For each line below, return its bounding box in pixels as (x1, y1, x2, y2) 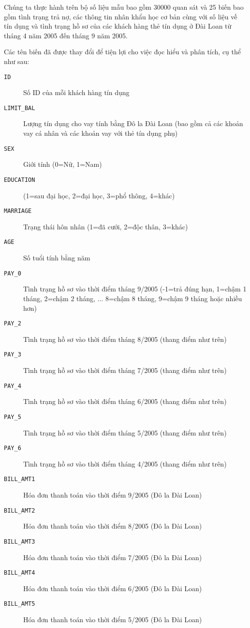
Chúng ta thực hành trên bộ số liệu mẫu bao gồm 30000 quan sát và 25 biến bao (4, 2, 244, 12)
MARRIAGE (4, 208, 32, 215)
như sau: (4, 56, 29, 66)
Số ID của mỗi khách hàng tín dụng (23, 87, 130, 97)
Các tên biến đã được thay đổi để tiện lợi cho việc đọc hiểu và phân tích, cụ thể (4, 47, 241, 57)
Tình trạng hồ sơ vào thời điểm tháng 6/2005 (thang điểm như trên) (23, 396, 227, 406)
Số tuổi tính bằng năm (23, 253, 90, 263)
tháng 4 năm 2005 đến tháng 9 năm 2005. (4, 30, 128, 40)
